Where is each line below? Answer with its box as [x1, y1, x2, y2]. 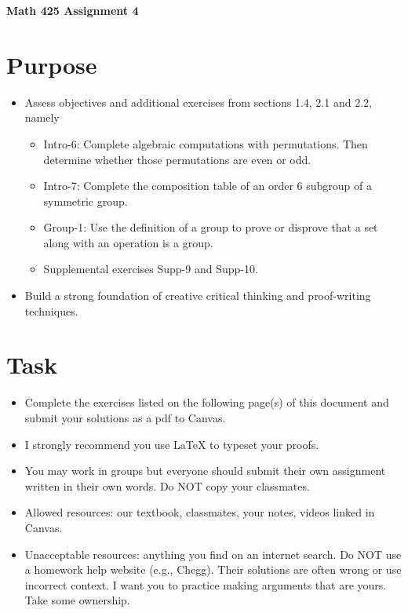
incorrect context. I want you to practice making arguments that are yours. [24, 576, 387, 593]
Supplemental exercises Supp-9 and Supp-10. [43, 261, 258, 277]
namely [24, 109, 60, 126]
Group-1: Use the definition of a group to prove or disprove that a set [43, 219, 378, 235]
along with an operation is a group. [43, 234, 213, 250]
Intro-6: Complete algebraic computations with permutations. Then [43, 135, 368, 151]
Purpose [6, 48, 97, 80]
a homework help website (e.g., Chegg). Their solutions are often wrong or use [24, 561, 402, 578]
